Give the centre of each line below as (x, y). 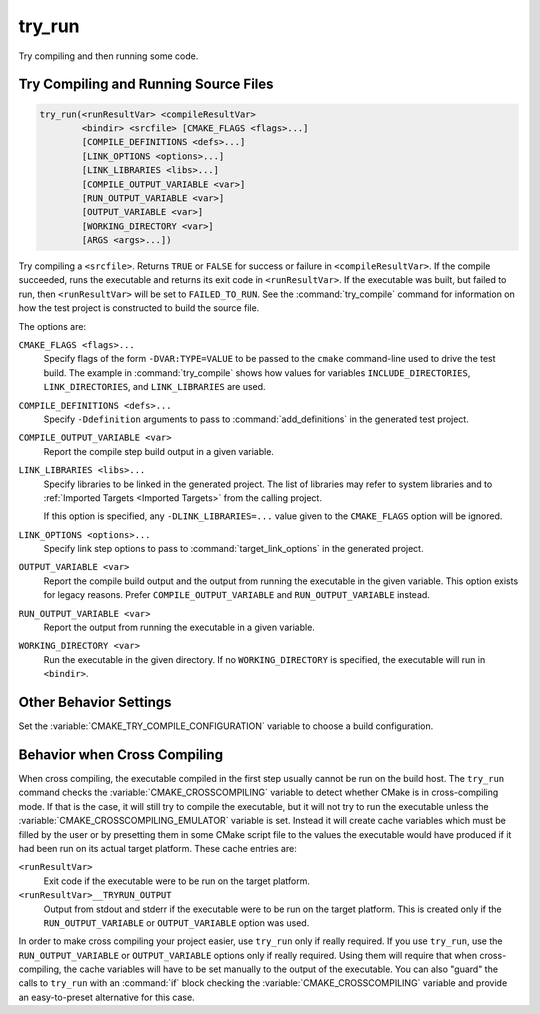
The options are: (52, 326)
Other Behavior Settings (95, 702)
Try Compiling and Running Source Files (146, 84)
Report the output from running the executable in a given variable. (179, 627)
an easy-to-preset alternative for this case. (106, 997)
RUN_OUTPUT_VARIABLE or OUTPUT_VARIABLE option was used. (176, 922)
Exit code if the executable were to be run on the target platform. (176, 881)
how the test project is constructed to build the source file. (139, 308)
